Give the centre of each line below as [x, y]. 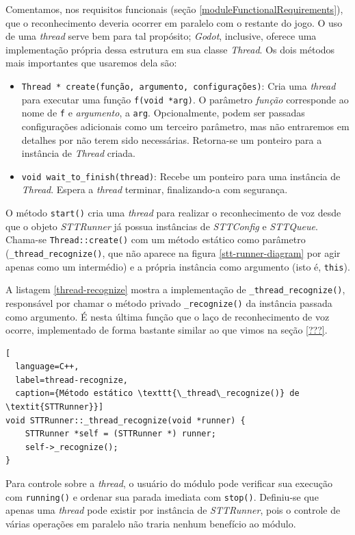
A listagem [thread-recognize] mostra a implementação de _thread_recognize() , [175, 289]
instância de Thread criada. [78, 153]
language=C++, [47, 367]
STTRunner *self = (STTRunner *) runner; [120, 434]
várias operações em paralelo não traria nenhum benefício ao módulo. [151, 523]
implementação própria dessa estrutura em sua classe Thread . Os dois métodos [170, 49]
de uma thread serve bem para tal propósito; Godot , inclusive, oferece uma [161, 36]
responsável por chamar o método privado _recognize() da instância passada [169, 302]
